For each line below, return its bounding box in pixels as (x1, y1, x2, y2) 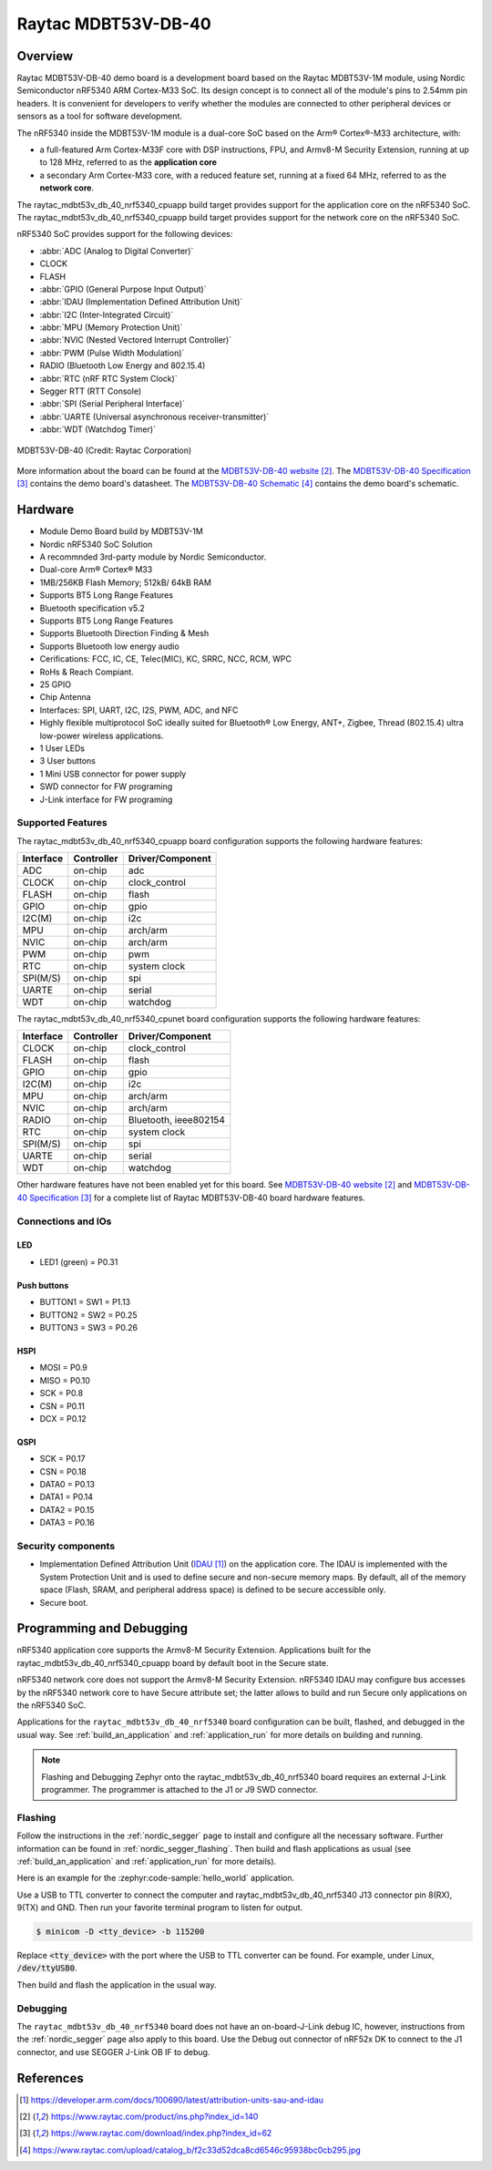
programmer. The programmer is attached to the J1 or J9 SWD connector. (41, 1784, 319, 1795)
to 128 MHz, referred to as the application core (39, 157, 218, 168)
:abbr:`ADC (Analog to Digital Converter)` (39, 245, 194, 256)
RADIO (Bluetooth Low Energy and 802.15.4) (39, 360, 206, 371)
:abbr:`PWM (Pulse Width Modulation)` (39, 347, 185, 358)
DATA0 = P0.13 (39, 1479, 96, 1490)
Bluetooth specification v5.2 (39, 602, 146, 613)
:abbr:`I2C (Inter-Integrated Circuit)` (39, 309, 174, 320)
